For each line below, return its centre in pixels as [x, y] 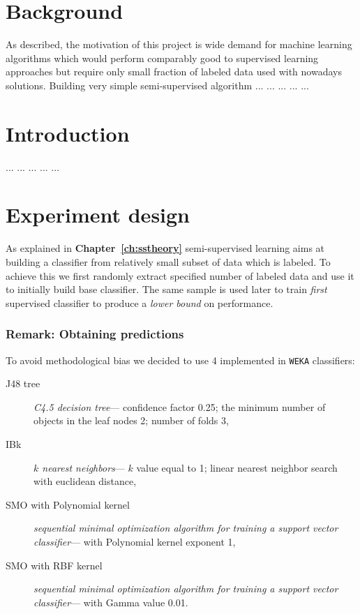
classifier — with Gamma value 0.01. [111, 602]
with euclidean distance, [85, 481]
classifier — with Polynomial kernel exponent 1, [135, 541]
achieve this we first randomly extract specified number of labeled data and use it [180, 275]
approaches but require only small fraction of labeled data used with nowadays [174, 72]
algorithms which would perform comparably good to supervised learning [162, 58]
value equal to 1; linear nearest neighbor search [237, 467]
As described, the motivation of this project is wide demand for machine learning [179, 44]
